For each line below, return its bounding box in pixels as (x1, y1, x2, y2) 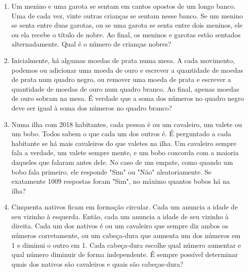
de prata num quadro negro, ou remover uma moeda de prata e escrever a (11, 74, 231, 84)
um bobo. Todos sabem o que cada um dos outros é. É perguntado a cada (11, 128, 231, 139)
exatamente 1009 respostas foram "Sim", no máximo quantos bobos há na (11, 176, 230, 186)
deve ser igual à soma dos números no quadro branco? (11, 102, 172, 112)
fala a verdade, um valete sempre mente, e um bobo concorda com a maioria (11, 147, 239, 158)
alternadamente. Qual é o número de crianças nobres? (11, 39, 171, 49)
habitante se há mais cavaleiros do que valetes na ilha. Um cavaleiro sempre (11, 138, 236, 148)
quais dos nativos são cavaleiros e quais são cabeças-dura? (11, 258, 183, 269)
